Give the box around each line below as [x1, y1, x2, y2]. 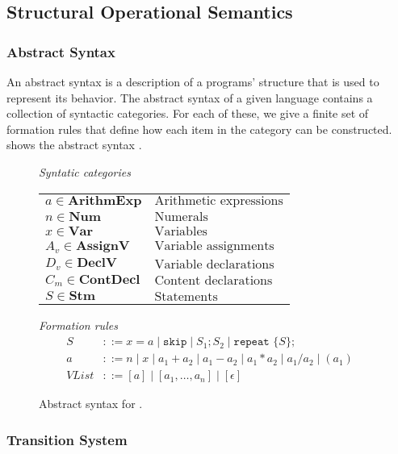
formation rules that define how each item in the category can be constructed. [6, 120, 392, 137]
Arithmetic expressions [154, 194, 283, 207]
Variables [154, 225, 207, 239]
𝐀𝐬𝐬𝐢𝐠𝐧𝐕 [75, 239, 130, 252]
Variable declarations [154, 257, 274, 271]
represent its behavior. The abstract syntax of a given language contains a [6, 89, 373, 106]
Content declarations [154, 274, 273, 288]
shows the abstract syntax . [6, 136, 142, 153]
